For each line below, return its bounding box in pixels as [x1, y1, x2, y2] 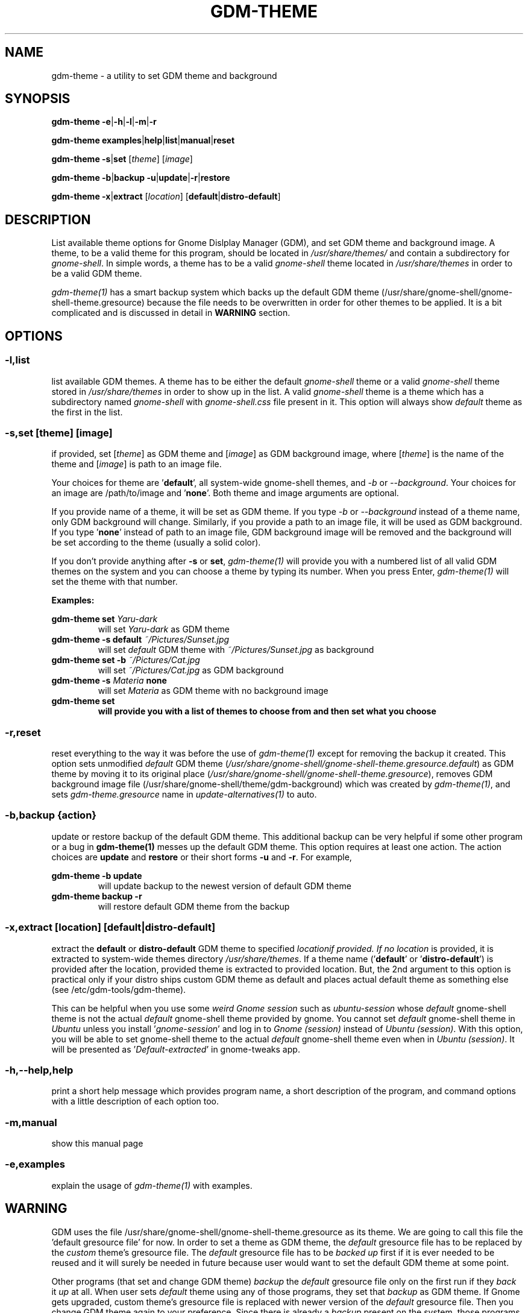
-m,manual [5, 1116, 57, 1129]
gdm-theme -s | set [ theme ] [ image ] [51, 154, 193, 165]
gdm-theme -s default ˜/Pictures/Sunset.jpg [51, 634, 230, 645]
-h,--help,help [5, 1063, 74, 1076]
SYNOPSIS [5, 91, 71, 107]
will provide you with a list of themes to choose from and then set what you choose [98, 706, 436, 717]
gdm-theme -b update [51, 870, 142, 881]
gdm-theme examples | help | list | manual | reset [51, 135, 235, 146]
